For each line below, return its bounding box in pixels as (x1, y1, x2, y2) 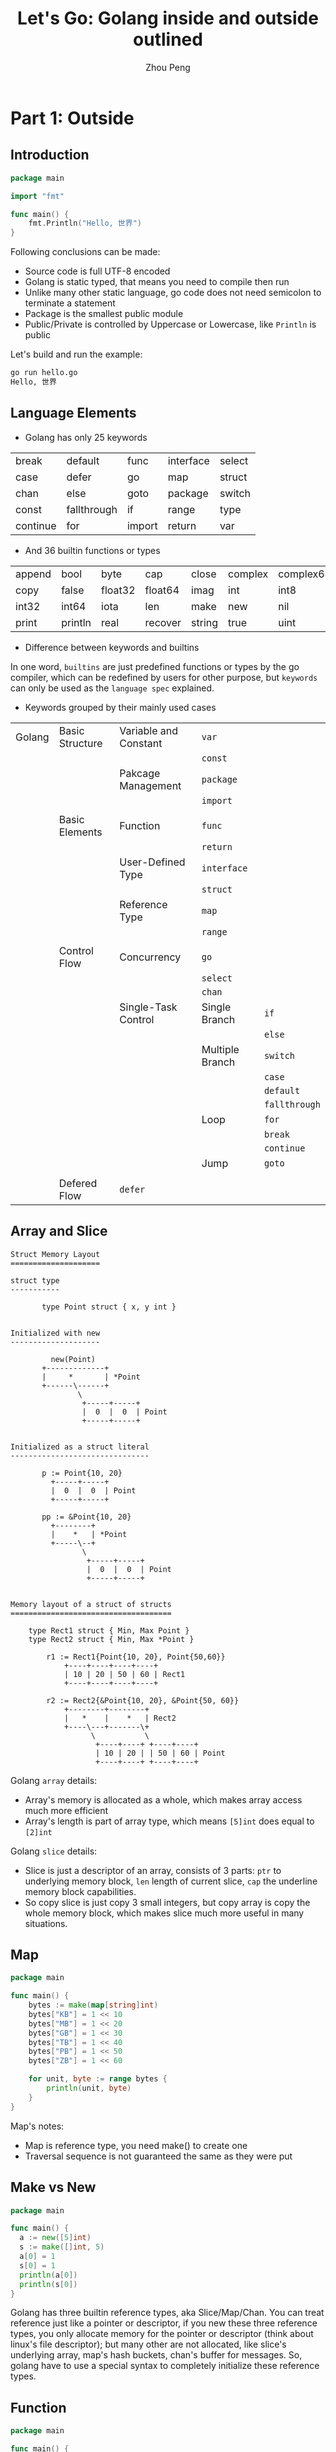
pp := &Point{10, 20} (41, 1512, 132, 1522)
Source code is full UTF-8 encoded (24, 265, 171, 277)
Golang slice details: (10, 1845, 98, 1857)
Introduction (10, 147, 90, 164)
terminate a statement (24, 297, 116, 309)
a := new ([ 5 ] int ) (19, 2233, 92, 2243)
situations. (24, 1917, 68, 1929)
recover (144, 615, 182, 629)
